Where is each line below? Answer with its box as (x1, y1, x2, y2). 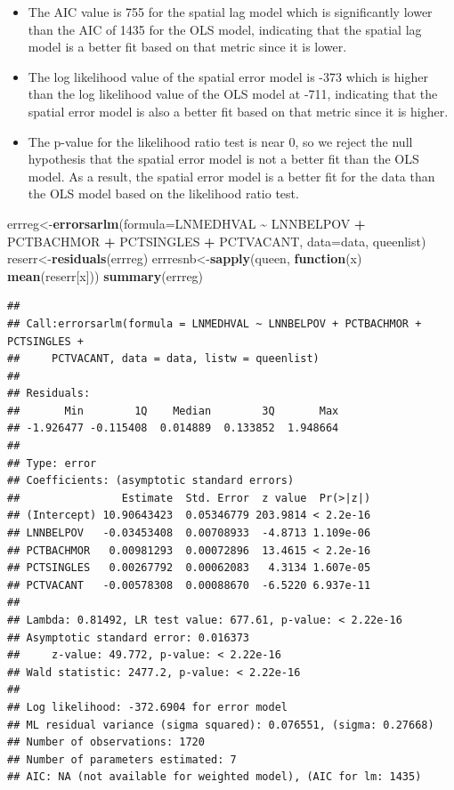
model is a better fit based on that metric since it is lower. (28, 37, 347, 56)
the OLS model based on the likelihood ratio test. (28, 184, 299, 203)
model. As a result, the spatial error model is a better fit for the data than (28, 166, 435, 185)
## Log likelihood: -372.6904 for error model (7, 700, 288, 713)
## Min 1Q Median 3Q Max (7, 404, 339, 417)
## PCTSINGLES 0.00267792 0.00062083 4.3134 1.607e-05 (7, 561, 371, 575)
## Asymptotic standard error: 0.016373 (7, 631, 250, 644)
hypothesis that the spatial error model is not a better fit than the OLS (28, 149, 419, 168)
